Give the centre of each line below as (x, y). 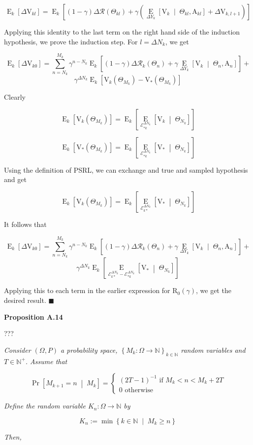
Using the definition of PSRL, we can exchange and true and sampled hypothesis (126, 169)
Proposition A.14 (33, 316)
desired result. (25, 300)
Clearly (15, 97)
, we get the (214, 290)
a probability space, (89, 350)
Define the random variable (45, 406)
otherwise (139, 390)
